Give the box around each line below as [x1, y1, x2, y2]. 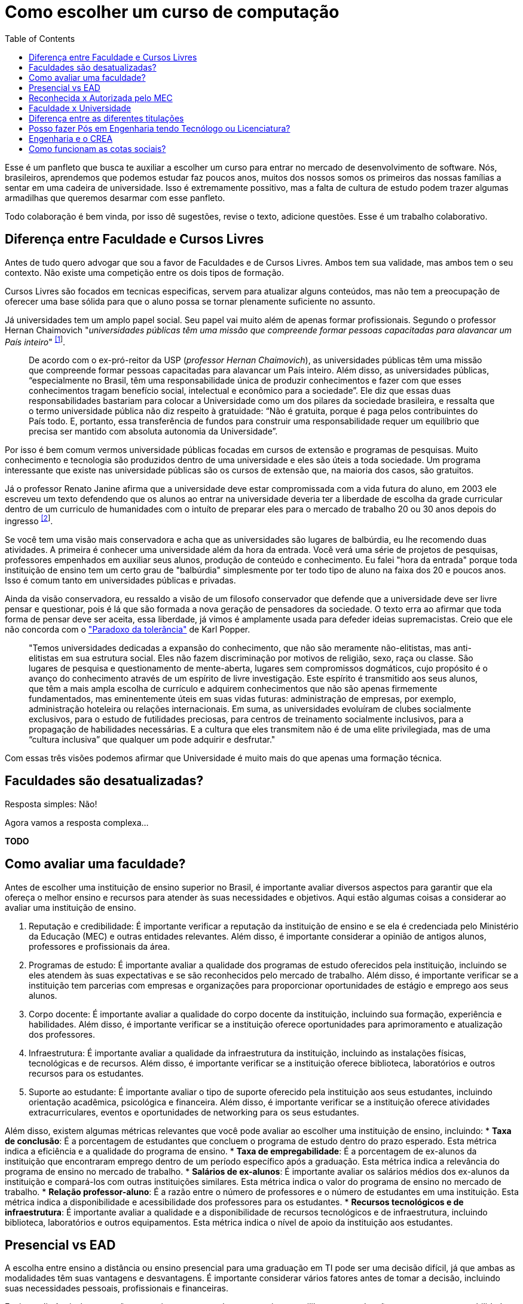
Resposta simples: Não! [5, 798, 97, 809]
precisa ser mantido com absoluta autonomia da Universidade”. [29, 426, 278, 437]
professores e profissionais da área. [29, 941, 170, 952]
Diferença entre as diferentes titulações [29, 113, 184, 123]
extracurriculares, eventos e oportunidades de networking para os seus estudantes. [29, 1107, 359, 1117]
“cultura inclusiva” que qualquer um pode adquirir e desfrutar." [29, 734, 276, 744]
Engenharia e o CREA [29, 133, 113, 144]
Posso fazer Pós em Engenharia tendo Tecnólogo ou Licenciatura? [29, 123, 290, 133]
